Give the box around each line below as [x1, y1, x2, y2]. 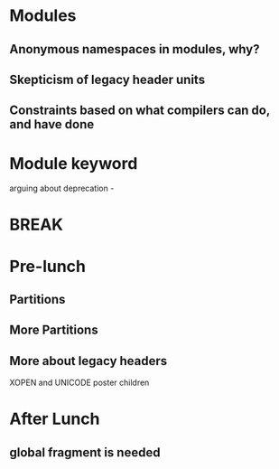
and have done [9, 117, 95, 132]
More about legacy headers [9, 353, 168, 369]
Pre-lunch [9, 256, 86, 277]
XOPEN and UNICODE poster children [9, 377, 150, 389]
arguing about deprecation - [9, 183, 115, 194]
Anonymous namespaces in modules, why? [9, 42, 260, 57]
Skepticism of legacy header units [9, 71, 206, 87]
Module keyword [9, 153, 138, 174]
